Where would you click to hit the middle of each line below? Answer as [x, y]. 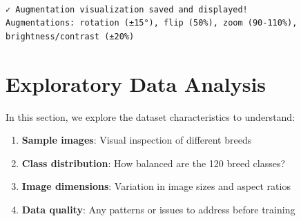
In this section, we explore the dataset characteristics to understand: [150, 116]
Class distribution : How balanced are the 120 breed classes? [154, 163]
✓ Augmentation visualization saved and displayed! [127, 9]
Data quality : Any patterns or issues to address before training [158, 209]
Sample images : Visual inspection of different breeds [137, 140]
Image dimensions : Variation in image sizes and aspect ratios [156, 186]
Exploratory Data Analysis [136, 83]
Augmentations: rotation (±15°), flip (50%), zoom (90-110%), [152, 23]
